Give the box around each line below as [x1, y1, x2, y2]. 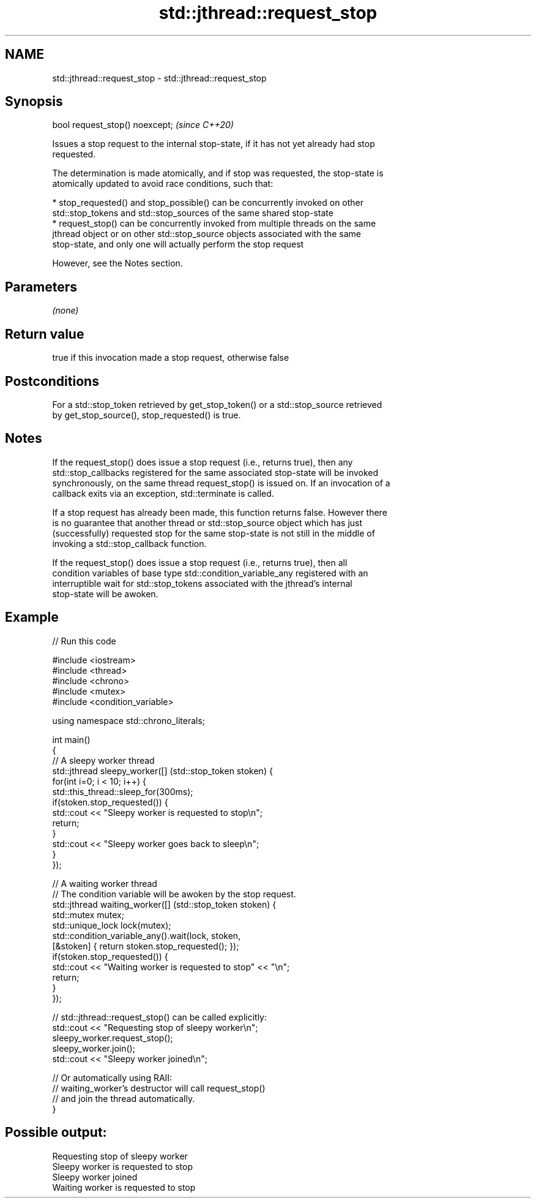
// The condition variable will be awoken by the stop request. [52, 888, 296, 899]
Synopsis [5, 94, 63, 110]
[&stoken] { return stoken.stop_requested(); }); [52, 940, 239, 951]
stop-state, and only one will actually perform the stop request [52, 239, 304, 250]
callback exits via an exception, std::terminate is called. [52, 488, 274, 499]
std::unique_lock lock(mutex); [52, 919, 171, 930]
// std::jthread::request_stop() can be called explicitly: [52, 1011, 267, 1022]
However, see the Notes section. [52, 258, 183, 269]
